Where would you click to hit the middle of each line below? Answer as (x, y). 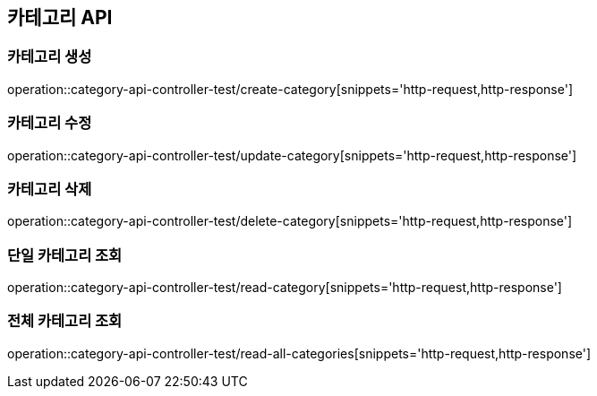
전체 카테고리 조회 (65, 321)
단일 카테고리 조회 (65, 255)
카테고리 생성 (50, 57)
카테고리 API (60, 17)
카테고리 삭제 (50, 189)
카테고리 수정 (50, 123)
